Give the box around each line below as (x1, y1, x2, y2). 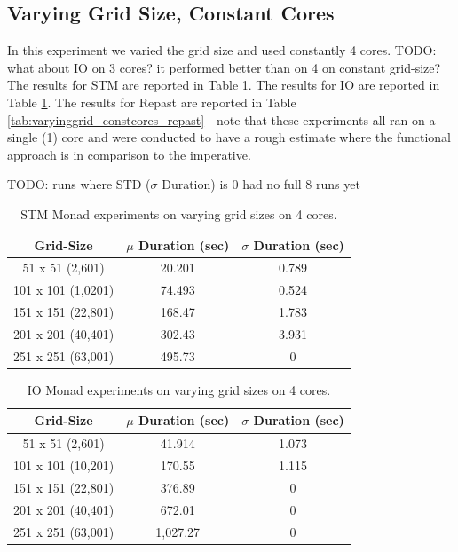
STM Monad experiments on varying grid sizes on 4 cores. (20, 204, 337, 223)
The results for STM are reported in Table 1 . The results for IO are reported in (7, 75, 440, 94)
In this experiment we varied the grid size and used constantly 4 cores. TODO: (7, 41, 437, 59)
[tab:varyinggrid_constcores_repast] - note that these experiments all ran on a (7, 110, 436, 129)
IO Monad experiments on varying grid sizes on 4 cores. (27, 380, 331, 398)
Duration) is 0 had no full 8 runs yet (162, 175, 360, 193)
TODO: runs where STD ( (7, 175, 151, 193)
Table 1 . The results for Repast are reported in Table (7, 92, 296, 111)
